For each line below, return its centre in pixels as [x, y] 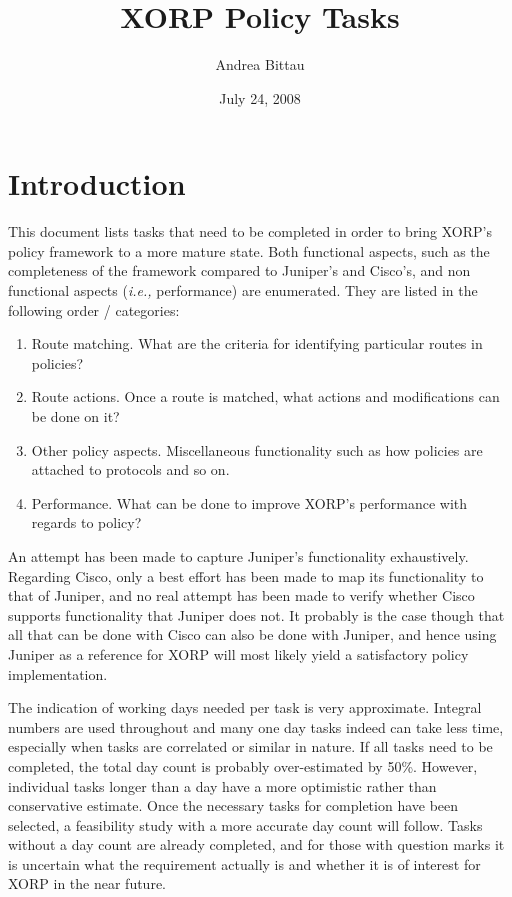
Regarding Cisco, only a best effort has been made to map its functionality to [246, 575]
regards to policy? [86, 522]
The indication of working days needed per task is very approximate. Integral [245, 707]
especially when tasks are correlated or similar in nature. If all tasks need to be [250, 746]
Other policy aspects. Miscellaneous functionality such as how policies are [257, 449]
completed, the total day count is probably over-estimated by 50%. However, [243, 765]
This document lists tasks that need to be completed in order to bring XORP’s [250, 231]
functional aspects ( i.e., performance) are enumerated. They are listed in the [243, 290]
